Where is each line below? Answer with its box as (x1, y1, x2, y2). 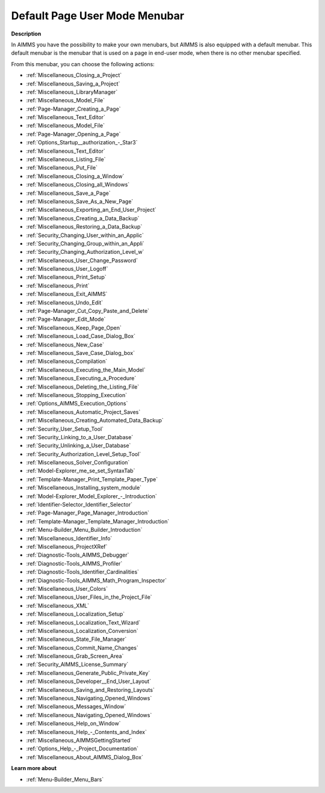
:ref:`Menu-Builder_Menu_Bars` (26, 776, 104, 783)
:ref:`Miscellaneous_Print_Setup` (26, 274, 107, 281)
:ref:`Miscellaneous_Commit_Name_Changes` (26, 644, 138, 651)
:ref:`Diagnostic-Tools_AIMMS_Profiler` (26, 560, 123, 567)
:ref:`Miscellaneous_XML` (26, 602, 90, 609)
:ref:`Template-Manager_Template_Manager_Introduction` (26, 517, 170, 525)
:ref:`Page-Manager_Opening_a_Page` (26, 130, 121, 138)
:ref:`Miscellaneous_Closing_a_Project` (26, 72, 122, 79)
